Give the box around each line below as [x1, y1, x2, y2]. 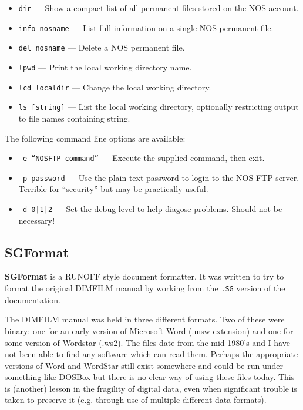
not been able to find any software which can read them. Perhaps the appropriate [5, 348, 298, 360]
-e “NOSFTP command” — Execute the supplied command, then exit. [18, 152, 265, 164]
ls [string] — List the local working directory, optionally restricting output [18, 100, 299, 113]
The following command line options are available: [5, 132, 186, 144]
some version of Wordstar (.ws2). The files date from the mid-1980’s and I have [5, 336, 290, 348]
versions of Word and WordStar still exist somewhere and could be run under [5, 359, 283, 371]
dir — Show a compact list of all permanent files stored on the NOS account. [18, 2, 299, 14]
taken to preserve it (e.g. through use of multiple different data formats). [5, 394, 267, 406]
